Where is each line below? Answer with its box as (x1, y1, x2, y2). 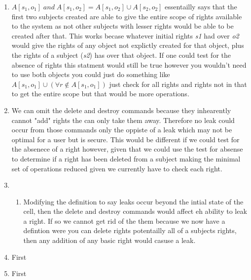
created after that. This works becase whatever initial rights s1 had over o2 (11, 30, 239, 40)
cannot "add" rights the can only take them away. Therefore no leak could (11, 115, 235, 125)
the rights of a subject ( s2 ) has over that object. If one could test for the (11, 49, 231, 60)
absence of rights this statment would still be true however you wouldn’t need (11, 59, 247, 70)
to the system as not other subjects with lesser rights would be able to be (11, 21, 234, 31)
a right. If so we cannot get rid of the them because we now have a (23, 215, 225, 226)
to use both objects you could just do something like (11, 69, 170, 80)
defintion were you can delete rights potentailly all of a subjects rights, (23, 225, 237, 236)
